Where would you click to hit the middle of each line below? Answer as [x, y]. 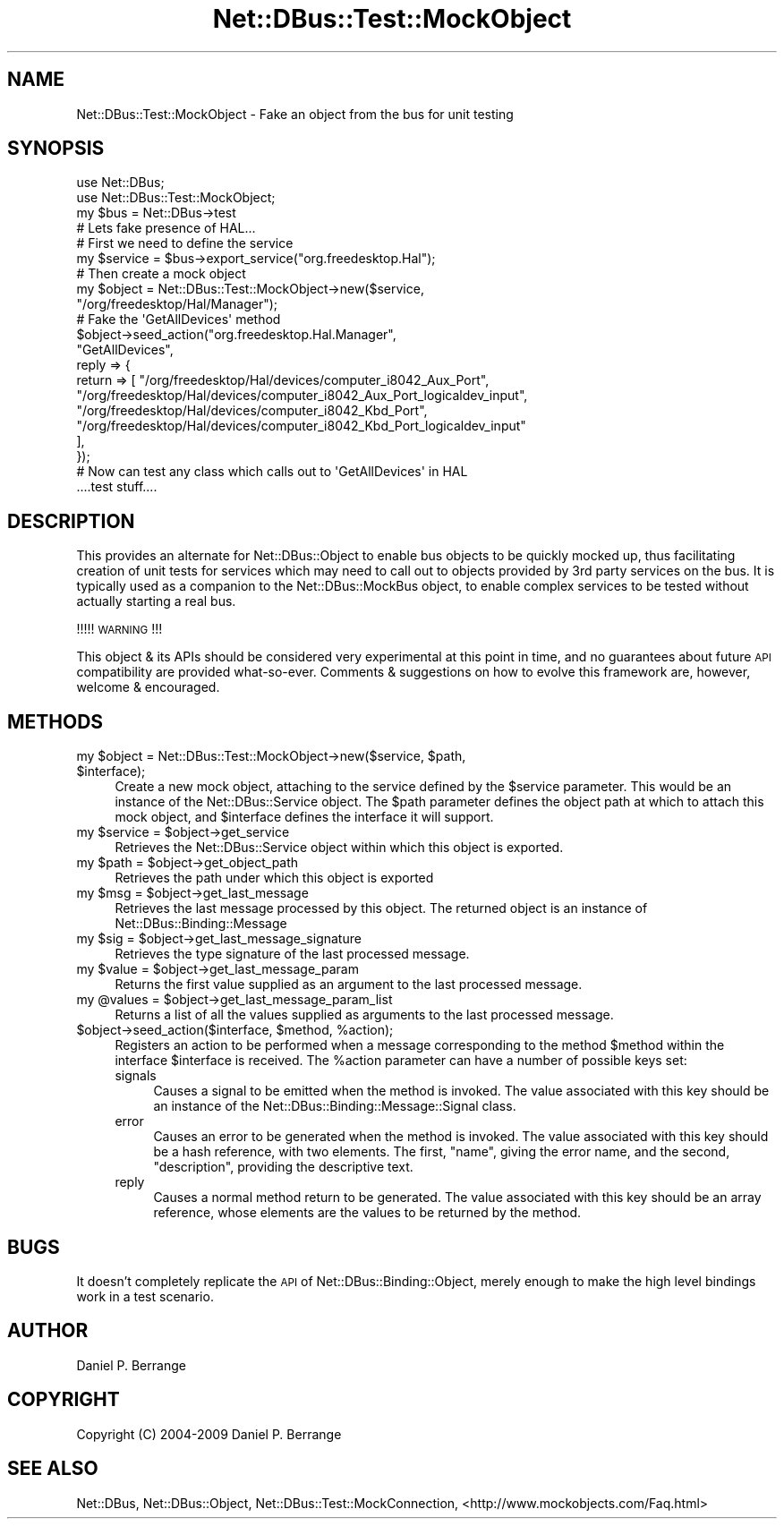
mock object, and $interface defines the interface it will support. [304, 817]
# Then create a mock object [161, 274]
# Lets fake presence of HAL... [166, 228]
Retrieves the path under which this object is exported [274, 878]
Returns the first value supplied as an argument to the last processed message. [349, 985]
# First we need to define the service [185, 243]
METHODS [55, 721]
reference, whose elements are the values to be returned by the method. [367, 1213]
